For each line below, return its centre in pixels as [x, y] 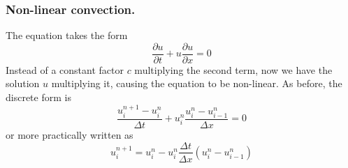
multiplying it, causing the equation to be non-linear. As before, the [197, 83]
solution [23, 83]
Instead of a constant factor [65, 69]
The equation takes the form [67, 35]
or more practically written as [70, 134]
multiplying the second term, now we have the [233, 69]
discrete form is [38, 97]
